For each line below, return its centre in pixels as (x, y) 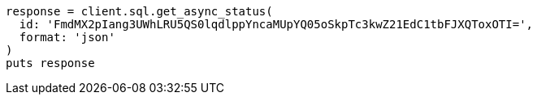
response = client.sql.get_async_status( (139, 11)
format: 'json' (67, 37)
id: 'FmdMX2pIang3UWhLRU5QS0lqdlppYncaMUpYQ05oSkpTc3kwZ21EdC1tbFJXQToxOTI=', (276, 24)
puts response (50, 63)
